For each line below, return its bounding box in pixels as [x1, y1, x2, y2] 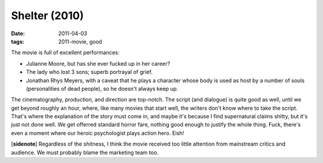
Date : [11, 30, 25, 37]
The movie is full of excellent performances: [11, 49, 120, 56]
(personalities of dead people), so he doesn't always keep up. [26, 85, 179, 92]
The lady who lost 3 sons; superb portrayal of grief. [26, 69, 153, 76]
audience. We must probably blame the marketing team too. [11, 149, 159, 156]
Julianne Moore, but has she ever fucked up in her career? [26, 60, 170, 67]
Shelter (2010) [11, 9, 84, 22]
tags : [11, 38, 25, 45]
